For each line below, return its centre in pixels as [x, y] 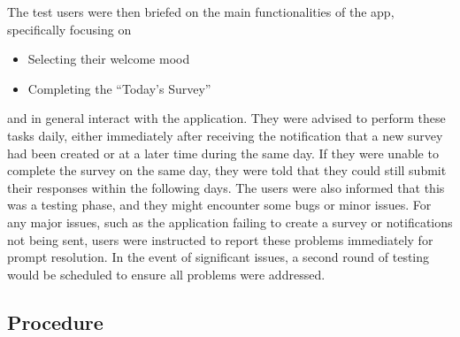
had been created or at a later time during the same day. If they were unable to [223, 153]
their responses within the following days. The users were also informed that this [226, 187]
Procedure [55, 322]
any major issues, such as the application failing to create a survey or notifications [230, 222]
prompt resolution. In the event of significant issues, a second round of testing [218, 257]
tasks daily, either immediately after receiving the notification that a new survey [225, 135]
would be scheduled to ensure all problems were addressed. [166, 274]
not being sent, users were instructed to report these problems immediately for [220, 239]
